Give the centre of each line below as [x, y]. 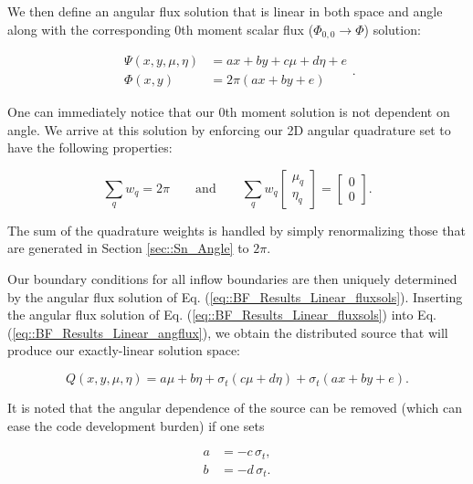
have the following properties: [90, 147]
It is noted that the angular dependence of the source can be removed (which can [235, 408]
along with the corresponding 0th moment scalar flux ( [161, 29]
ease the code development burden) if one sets [136, 425]
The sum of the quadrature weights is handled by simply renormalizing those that [236, 230]
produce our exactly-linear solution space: [124, 350]
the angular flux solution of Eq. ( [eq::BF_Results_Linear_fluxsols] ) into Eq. [222, 315]
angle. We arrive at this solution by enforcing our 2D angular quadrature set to [229, 129]
